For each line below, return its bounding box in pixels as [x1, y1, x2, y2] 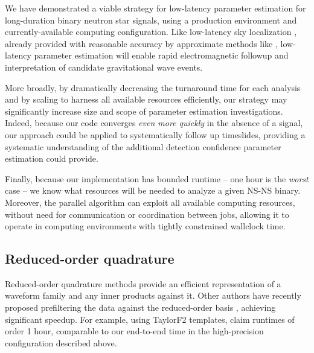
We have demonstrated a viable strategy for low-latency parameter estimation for [5, 2, 306, 14]
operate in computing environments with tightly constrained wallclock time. [5, 220, 286, 232]
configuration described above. [5, 336, 117, 349]
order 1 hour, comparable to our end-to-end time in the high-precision [5, 325, 264, 337]
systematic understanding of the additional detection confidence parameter [5, 140, 281, 153]
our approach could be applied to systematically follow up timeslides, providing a [5, 128, 306, 141]
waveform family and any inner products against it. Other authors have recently [5, 289, 301, 302]
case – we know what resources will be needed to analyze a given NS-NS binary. [5, 184, 301, 197]
